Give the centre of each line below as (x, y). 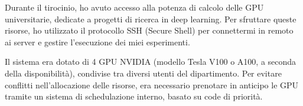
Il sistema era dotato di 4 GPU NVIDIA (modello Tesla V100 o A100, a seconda (151, 62)
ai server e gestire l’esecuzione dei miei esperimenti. (97, 42)
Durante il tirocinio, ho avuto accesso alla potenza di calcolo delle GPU (134, 7)
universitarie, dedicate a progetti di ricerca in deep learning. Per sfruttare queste (151, 19)
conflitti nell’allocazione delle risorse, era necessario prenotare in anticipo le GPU (152, 85)
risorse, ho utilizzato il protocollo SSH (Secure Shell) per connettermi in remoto (149, 30)
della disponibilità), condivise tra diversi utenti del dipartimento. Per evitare (143, 73)
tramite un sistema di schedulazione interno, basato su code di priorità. (134, 96)
